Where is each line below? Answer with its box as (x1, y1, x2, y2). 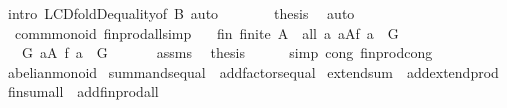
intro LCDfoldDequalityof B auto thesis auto (7, 3, 355, 23)
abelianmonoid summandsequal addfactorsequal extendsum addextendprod (7, 61, 499, 82)
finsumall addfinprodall (7, 81, 159, 102)
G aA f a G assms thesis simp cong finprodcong (21, 42, 433, 63)
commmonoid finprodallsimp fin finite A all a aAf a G (14, 22, 399, 43)
